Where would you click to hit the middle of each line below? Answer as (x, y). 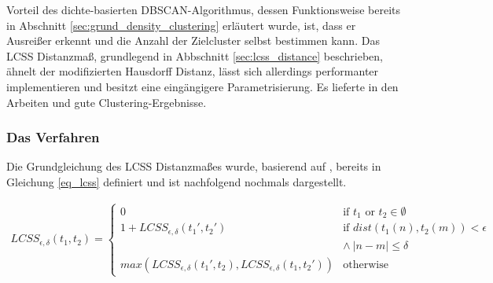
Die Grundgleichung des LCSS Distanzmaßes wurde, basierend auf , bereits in (194, 166)
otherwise (366, 265)
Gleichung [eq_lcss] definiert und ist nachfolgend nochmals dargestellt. (177, 181)
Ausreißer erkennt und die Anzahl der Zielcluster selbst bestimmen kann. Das (193, 40)
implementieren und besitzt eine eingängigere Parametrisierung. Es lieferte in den (202, 86)
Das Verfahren (53, 137)
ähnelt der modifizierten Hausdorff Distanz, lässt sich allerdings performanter (193, 71)
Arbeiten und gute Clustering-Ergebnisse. (107, 102)
